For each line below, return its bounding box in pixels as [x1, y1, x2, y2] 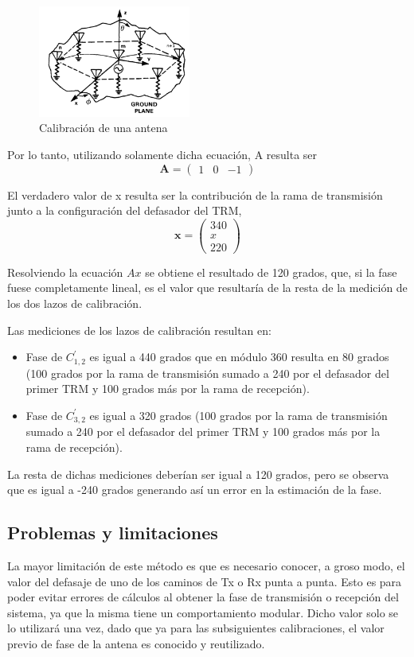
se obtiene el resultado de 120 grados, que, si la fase [145, 263, 397, 280]
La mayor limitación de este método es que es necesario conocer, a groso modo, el [7, 557, 405, 573]
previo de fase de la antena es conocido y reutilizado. [7, 635, 265, 651]
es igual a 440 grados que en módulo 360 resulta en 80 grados [89, 348, 389, 365]
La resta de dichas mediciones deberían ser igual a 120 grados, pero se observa [7, 465, 389, 482]
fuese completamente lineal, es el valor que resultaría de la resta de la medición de [7, 279, 408, 296]
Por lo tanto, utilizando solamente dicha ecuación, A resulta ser [7, 146, 318, 162]
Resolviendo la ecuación [7, 263, 123, 280]
